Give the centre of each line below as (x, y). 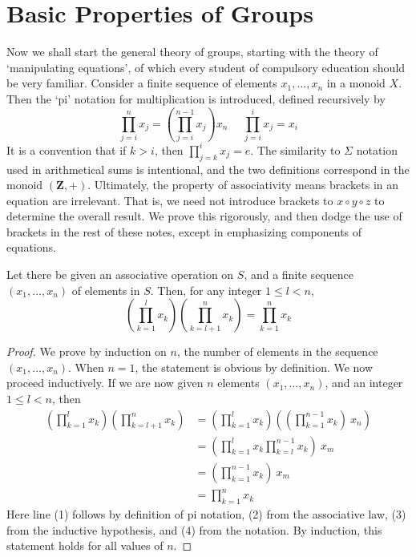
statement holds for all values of (85, 545)
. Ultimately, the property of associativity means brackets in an (243, 185)
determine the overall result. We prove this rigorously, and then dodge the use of (204, 216)
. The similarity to (295, 149)
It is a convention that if (67, 149)
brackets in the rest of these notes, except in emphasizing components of (184, 231)
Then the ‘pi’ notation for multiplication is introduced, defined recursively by (196, 98)
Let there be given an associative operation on (120, 274)
